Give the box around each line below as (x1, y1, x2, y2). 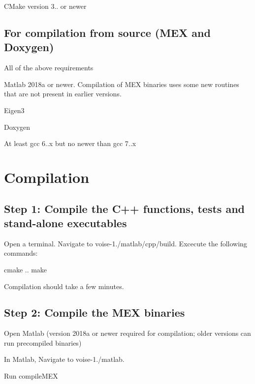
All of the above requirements (4, 62, 94, 73)
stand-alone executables (4, 215, 127, 230)
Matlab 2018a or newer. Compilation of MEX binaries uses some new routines (4, 79, 239, 89)
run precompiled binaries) (4, 337, 82, 348)
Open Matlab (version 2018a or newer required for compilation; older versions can (4, 328, 251, 338)
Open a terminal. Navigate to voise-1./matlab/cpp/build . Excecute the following (4, 238, 247, 248)
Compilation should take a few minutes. (4, 281, 124, 291)
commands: (4, 248, 38, 258)
